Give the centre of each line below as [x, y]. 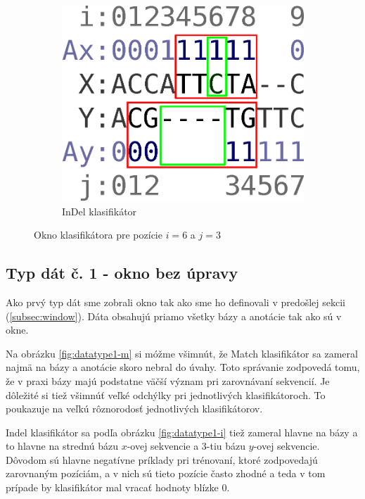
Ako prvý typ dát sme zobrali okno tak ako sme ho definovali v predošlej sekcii [176, 302]
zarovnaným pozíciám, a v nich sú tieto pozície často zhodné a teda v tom [166, 473]
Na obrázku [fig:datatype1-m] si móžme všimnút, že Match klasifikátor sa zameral [182, 353]
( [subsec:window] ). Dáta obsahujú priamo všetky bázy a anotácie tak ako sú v [174, 316]
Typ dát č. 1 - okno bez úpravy [122, 273]
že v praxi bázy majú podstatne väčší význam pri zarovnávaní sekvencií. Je [168, 380]
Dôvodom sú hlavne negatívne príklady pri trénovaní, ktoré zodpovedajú [162, 459]
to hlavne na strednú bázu [62, 446]
